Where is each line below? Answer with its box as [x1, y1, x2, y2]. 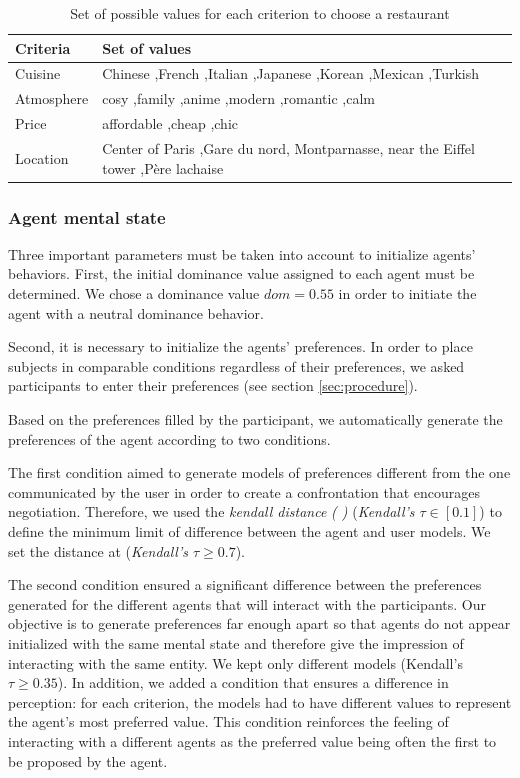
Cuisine [15, 63, 61, 84]
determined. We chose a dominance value [8, 283, 260, 304]
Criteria [15, 37, 71, 58]
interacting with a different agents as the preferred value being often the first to [8, 730, 497, 751]
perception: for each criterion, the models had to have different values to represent [8, 691, 512, 712]
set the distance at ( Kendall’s [8, 540, 188, 561]
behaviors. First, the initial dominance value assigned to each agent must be [8, 263, 475, 284]
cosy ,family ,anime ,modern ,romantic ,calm [102, 88, 375, 109]
